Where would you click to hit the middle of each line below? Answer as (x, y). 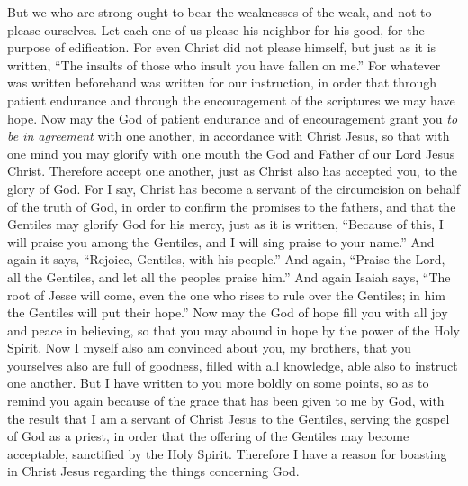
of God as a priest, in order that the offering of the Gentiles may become (208, 436)
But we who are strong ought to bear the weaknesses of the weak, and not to (220, 12)
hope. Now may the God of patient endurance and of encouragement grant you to (233, 118)
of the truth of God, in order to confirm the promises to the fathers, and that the (232, 206)
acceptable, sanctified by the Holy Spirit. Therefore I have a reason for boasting (227, 453)
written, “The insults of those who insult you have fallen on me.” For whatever (224, 64)
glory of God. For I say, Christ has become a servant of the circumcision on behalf (234, 188)
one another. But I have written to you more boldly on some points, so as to (218, 383)
